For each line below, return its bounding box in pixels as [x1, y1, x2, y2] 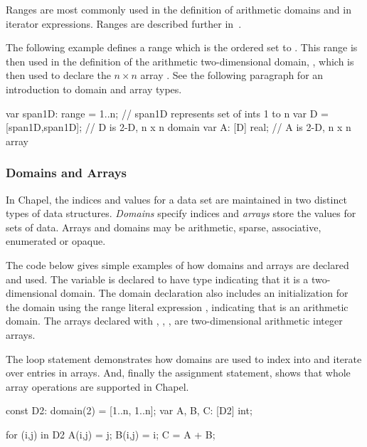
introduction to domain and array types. [6, 81, 182, 96]
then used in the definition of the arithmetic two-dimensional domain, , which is [6, 53, 354, 68]
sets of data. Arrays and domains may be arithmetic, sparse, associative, [6, 219, 321, 234]
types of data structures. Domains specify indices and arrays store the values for [6, 206, 356, 221]
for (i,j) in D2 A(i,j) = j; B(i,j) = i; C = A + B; [6, 426, 216, 441]
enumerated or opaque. [6, 233, 106, 248]
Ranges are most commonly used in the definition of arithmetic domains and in [6, 2, 351, 16]
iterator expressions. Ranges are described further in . [6, 16, 242, 31]
